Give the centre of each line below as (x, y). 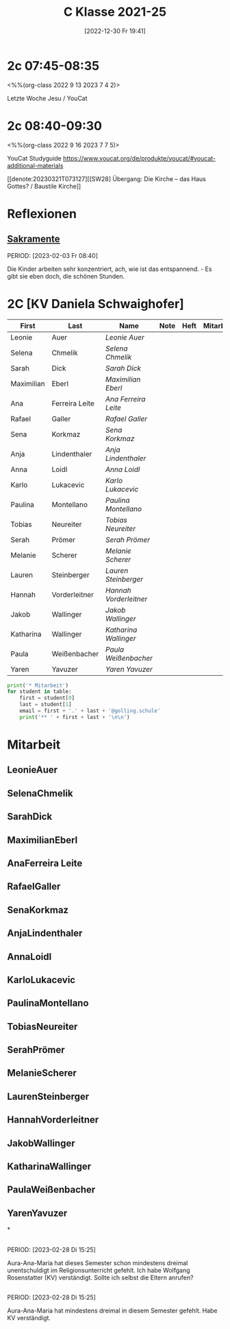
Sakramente (34, 239)
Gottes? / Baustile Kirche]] (44, 186)
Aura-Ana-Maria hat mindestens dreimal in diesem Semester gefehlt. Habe (112, 1310)
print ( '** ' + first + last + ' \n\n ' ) (75, 717)
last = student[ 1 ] (46, 705)
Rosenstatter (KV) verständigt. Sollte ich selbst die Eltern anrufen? (100, 1278)
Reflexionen (42, 214)
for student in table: (39, 692)
